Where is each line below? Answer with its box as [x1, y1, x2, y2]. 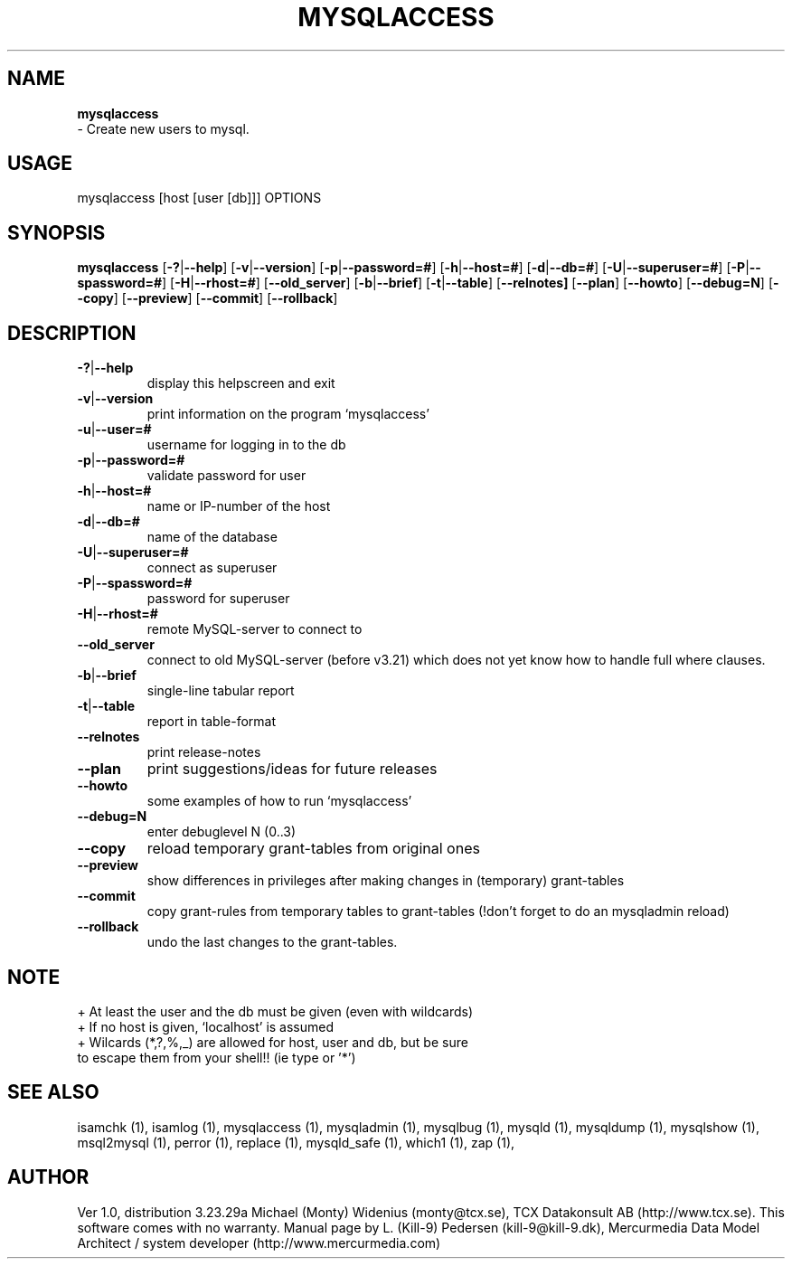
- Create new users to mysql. [77, 120, 250, 137]
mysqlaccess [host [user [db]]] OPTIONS [77, 190, 322, 206]
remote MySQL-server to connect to [146, 621, 363, 638]
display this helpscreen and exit [146, 375, 335, 392]
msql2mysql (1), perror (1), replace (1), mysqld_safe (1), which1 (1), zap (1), [77, 1134, 515, 1150]
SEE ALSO [7, 1081, 99, 1104]
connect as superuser [146, 560, 278, 576]
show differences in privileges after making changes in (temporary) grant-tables [146, 873, 625, 889]
